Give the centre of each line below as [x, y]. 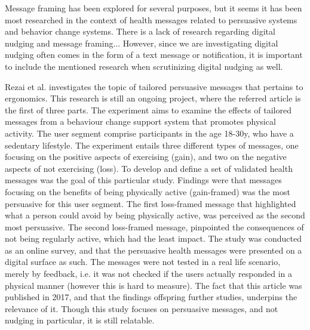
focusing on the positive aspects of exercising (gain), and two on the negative [146, 157]
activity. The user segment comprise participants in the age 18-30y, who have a [149, 133]
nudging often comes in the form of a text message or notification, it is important [154, 55]
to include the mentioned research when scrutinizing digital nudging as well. [144, 66]
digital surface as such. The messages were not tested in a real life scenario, [143, 262]
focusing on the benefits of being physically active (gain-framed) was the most [148, 191]
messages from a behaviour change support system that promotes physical [140, 121]
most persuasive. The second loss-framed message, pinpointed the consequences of [154, 226]
